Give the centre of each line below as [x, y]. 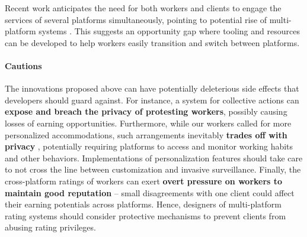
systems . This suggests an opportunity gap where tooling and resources [169, 31]
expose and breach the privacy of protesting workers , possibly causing [146, 111]
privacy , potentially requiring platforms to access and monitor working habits [149, 146]
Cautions [23, 65]
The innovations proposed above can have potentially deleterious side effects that [152, 88]
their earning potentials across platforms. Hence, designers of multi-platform [143, 204]
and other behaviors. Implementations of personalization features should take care [154, 158]
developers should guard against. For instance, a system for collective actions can [152, 100]
